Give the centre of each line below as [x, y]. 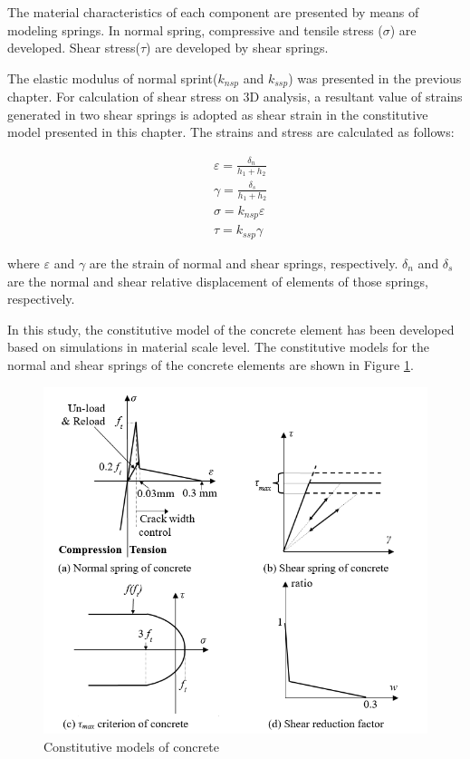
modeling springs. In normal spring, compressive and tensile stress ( [195, 29]
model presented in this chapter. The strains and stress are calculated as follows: [231, 132]
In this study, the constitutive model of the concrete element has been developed [231, 329]
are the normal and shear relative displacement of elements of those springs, [218, 281]
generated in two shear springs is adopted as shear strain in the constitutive [218, 114]
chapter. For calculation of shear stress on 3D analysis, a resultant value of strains [235, 97]
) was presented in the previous [375, 78]
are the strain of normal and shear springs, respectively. [244, 263]
